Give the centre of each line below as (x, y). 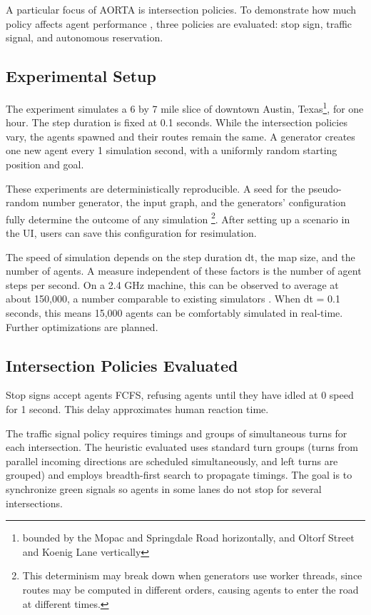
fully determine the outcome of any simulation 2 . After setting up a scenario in (178, 218)
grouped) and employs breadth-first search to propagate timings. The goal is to (179, 475)
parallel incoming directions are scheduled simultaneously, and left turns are (172, 461)
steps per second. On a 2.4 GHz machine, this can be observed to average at (172, 284)
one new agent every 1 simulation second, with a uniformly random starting (172, 150)
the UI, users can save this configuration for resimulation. (131, 233)
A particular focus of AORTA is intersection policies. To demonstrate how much (181, 9)
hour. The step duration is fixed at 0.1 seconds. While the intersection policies (177, 122)
